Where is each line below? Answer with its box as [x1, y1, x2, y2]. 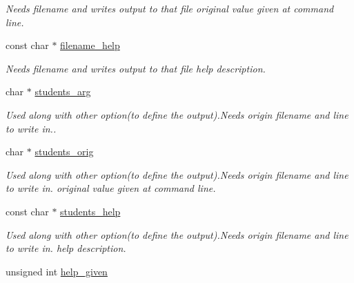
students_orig [35, 144, 94, 159]
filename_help [60, 38, 120, 52]
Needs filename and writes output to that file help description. [6, 61, 266, 75]
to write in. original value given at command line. [6, 181, 216, 195]
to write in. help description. [6, 241, 126, 255]
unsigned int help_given [6, 264, 108, 278]
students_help [60, 204, 121, 218]
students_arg [35, 84, 91, 99]
